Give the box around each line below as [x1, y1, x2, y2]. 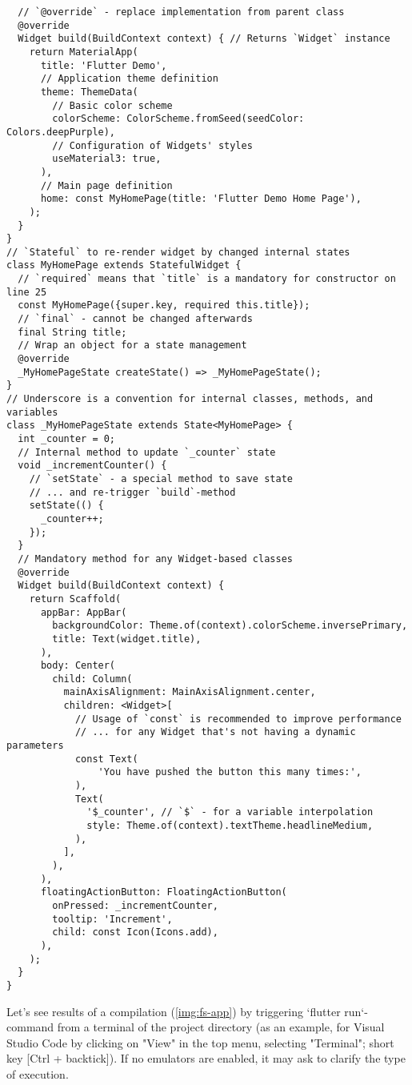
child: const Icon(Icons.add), [52, 926, 218, 938]
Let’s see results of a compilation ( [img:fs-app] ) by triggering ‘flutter [6, 1003, 341, 1019]
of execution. [6, 1065, 69, 1082]
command [6, 1019, 54, 1035]
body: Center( [40, 660, 116, 672]
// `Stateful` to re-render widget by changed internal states [6, 246, 350, 258]
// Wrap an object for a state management [18, 340, 247, 352]
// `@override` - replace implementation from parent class [18, 6, 345, 18]
